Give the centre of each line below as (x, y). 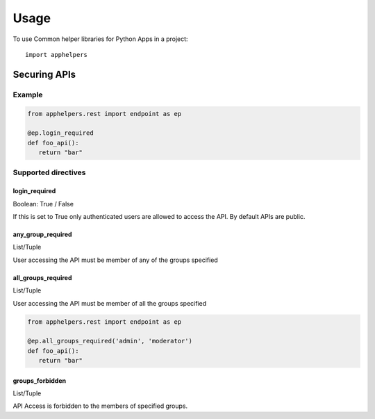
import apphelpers (57, 55)
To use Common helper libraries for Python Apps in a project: (100, 39)
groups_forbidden (39, 380)
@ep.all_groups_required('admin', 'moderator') (110, 341)
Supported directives (49, 172)
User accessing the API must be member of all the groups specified (110, 303)
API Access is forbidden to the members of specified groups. (100, 406)
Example (28, 95)
